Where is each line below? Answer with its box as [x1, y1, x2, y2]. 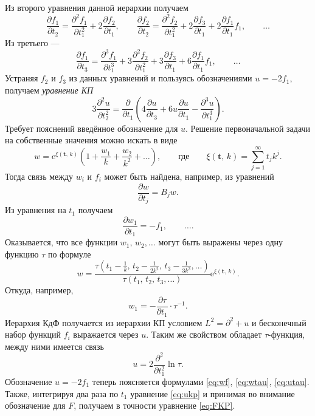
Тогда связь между [5, 169, 74, 182]
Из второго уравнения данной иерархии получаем [5, 1, 189, 13]
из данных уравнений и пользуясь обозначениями [69, 72, 252, 84]
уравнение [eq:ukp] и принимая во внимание [130, 387, 295, 400]
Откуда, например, [5, 284, 74, 296]
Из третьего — [5, 36, 60, 49]
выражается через [73, 328, 139, 341]
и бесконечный [251, 316, 306, 329]
